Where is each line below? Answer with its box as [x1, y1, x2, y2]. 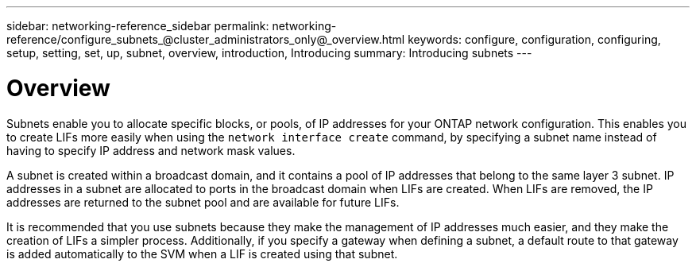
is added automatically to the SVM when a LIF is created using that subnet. [6, 246, 398, 261]
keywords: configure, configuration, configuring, [408, 33, 661, 46]
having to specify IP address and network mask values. [6, 143, 296, 157]
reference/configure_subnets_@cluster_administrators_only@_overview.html [6, 33, 405, 46]
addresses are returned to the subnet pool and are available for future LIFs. [6, 195, 400, 209]
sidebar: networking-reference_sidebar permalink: [6, 19, 269, 33]
